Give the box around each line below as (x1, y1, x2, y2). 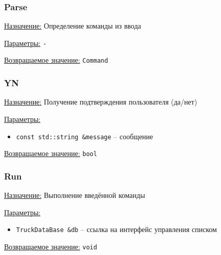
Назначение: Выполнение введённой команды (4, 190, 145, 200)
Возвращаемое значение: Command (4, 55, 108, 65)
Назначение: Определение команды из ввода (4, 20, 141, 31)
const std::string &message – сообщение (16, 131, 153, 141)
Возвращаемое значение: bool (4, 148, 97, 159)
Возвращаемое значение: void (4, 241, 97, 251)
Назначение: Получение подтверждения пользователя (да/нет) (4, 96, 198, 107)
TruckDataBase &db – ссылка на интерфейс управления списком (16, 224, 217, 235)
